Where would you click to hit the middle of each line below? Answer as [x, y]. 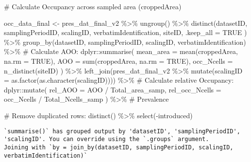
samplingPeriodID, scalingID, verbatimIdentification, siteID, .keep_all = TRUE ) [125, 32]
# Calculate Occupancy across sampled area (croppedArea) [93, 6]
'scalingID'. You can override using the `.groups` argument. [107, 139]
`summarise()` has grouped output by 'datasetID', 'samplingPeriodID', [122, 131]
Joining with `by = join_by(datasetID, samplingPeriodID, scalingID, [119, 147]
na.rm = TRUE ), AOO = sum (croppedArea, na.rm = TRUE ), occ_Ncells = [118, 61]
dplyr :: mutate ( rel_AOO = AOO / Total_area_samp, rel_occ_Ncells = [113, 89]
